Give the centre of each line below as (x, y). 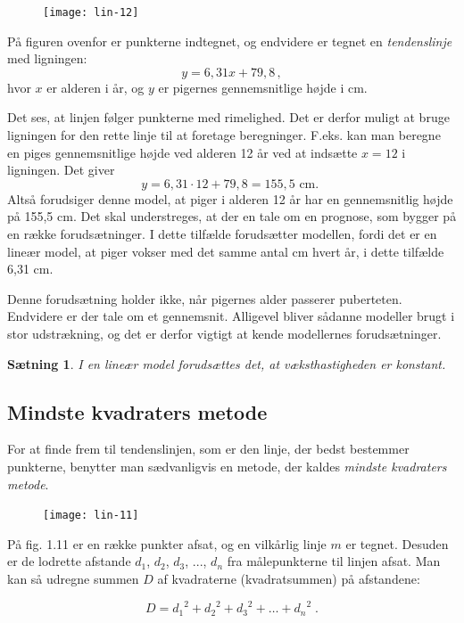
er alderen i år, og (95, 87)
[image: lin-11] (91, 516)
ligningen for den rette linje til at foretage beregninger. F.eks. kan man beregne (224, 135)
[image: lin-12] (91, 12)
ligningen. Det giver (61, 170)
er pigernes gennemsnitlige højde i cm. (263, 87)
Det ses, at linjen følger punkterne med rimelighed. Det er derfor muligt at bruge (228, 117)
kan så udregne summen (73, 578)
